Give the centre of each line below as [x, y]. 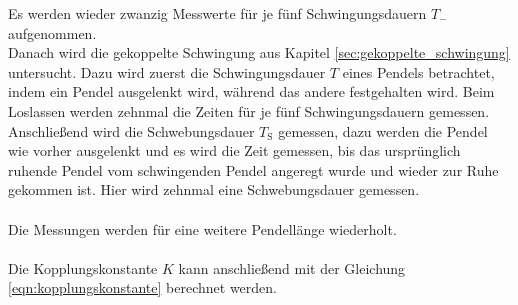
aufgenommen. [52, 32]
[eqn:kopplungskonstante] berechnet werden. [142, 287]
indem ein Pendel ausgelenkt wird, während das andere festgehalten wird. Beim [251, 91]
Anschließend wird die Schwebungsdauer [131, 130]
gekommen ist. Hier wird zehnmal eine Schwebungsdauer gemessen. [214, 189]
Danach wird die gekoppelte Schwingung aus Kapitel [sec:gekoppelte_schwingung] [259, 52]
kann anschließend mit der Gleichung [292, 267]
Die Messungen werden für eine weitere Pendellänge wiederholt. [202, 228]
